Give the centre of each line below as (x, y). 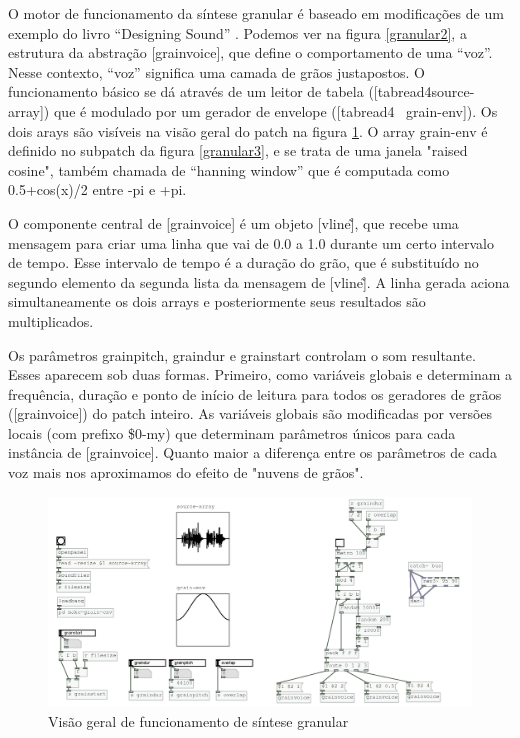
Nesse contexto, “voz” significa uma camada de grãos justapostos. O (217, 71)
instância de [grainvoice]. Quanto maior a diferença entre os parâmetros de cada (252, 452)
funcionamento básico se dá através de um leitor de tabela (186, 91)
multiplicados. (51, 320)
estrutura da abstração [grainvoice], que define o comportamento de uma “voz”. (250, 52)
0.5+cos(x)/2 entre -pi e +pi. (97, 189)
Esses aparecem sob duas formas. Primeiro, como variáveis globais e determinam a (260, 374)
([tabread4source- (421, 91)
